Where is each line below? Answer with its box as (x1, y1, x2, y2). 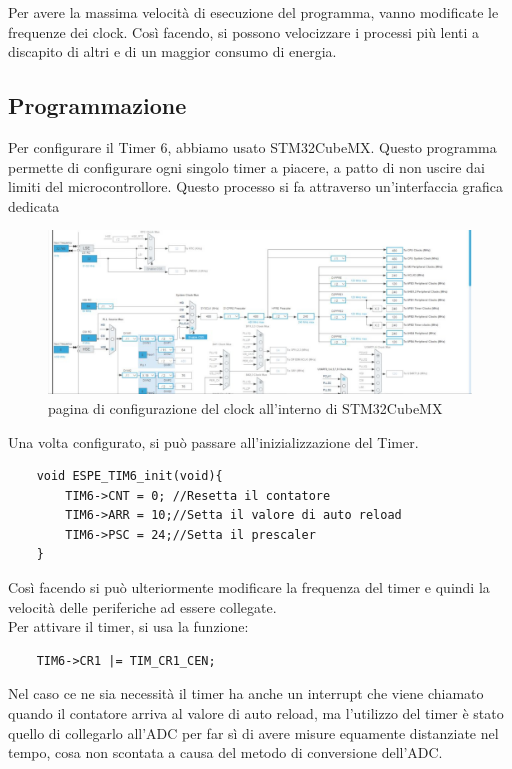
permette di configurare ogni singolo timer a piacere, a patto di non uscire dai (8, 156, 485, 177)
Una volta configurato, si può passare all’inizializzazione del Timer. (8, 431, 419, 452)
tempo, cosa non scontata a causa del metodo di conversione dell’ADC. (8, 742, 443, 763)
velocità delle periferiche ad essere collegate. (8, 596, 277, 617)
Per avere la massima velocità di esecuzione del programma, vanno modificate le (8, 2, 499, 22)
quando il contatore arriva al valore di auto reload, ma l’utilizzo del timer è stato (8, 703, 504, 724)
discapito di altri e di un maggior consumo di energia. (8, 41, 337, 62)
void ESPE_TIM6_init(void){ (36, 469, 223, 484)
